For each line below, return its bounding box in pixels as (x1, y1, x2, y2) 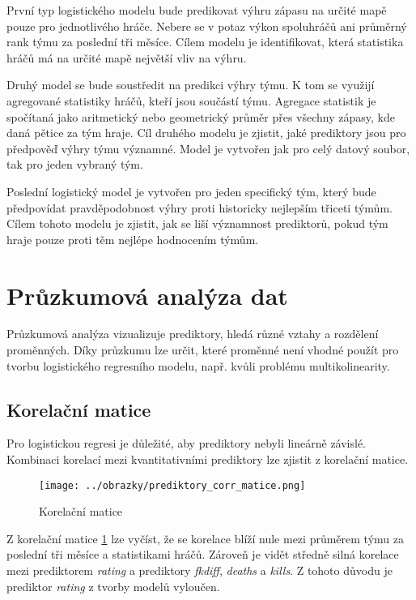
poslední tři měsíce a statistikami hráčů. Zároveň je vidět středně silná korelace (6, 546, 399, 563)
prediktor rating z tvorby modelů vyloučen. (6, 577, 220, 594)
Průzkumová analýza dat (6, 278, 288, 311)
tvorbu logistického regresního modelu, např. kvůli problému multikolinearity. (6, 357, 390, 374)
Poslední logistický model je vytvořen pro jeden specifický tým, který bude (6, 182, 376, 199)
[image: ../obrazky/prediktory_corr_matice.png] (39, 479, 306, 491)
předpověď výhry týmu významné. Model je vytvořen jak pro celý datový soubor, (6, 139, 410, 156)
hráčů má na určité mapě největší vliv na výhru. (6, 49, 247, 66)
